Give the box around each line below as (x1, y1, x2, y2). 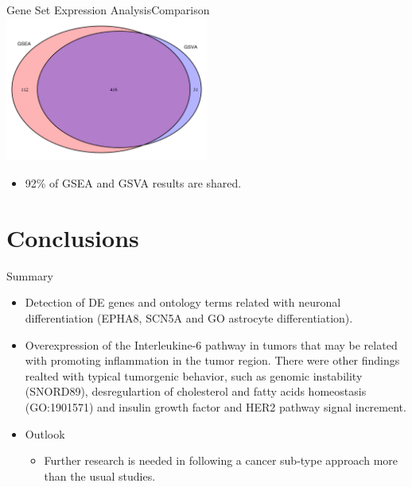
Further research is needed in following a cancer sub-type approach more (44, 452, 398, 469)
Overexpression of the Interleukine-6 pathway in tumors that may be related (25, 336, 398, 353)
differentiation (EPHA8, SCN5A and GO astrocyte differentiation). (25, 309, 353, 326)
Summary (6, 267, 53, 284)
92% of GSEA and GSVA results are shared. (25, 175, 242, 191)
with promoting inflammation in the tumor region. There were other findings (25, 352, 400, 369)
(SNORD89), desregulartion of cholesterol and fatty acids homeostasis (25, 383, 367, 400)
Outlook (25, 425, 65, 442)
